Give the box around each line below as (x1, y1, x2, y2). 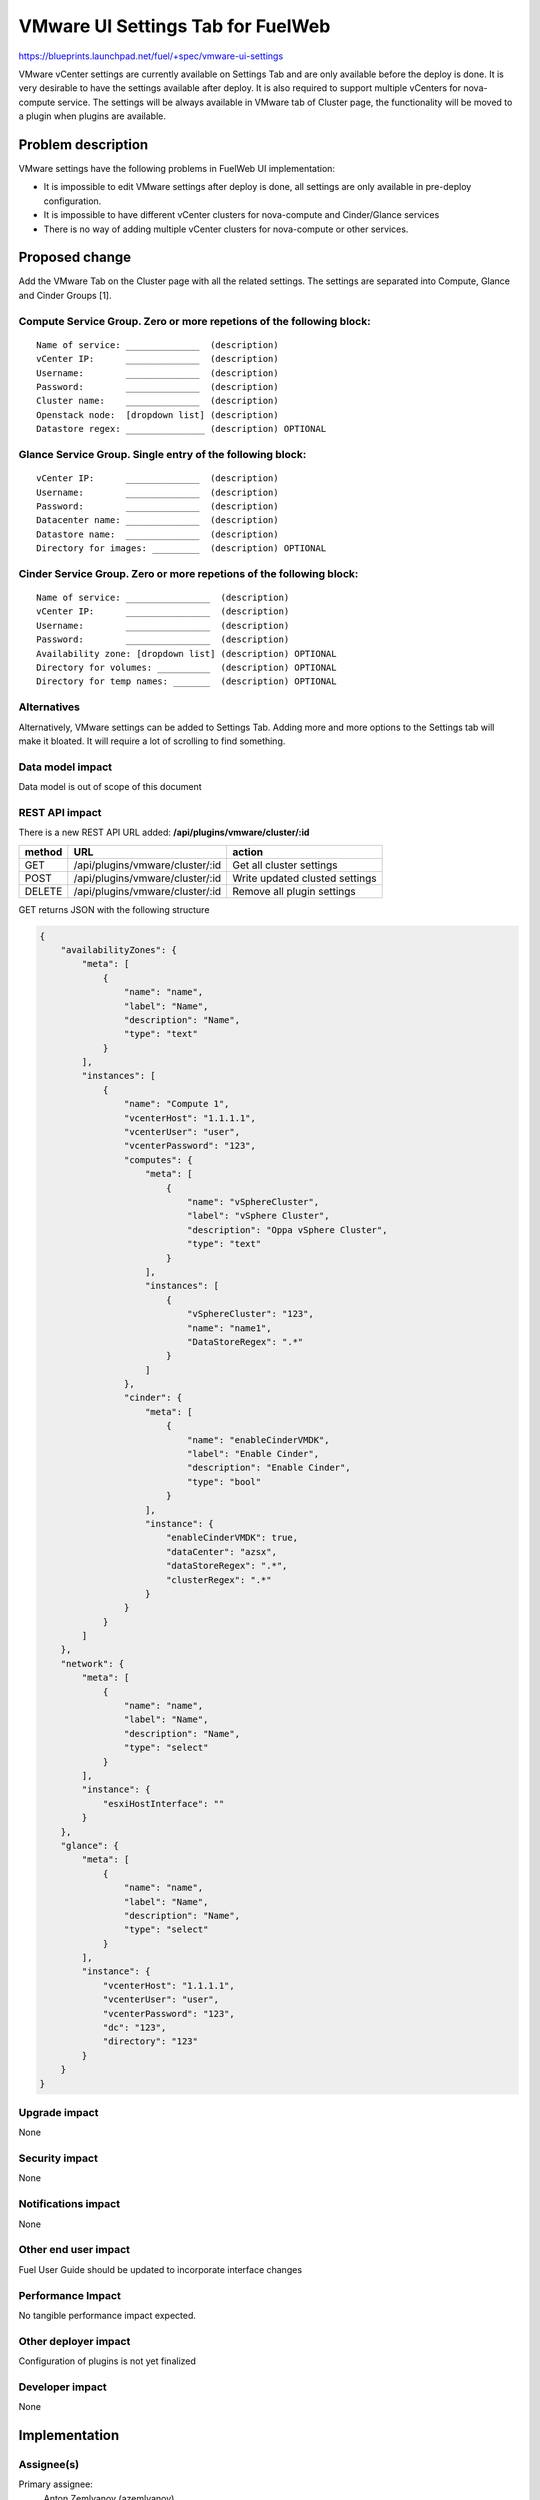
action (232, 845, 264, 859)
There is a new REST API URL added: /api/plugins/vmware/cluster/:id (18, 826, 310, 839)
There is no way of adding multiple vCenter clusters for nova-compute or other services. (43, 223, 409, 235)
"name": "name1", (186, 1322, 272, 1334)
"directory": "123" (102, 2036, 199, 2047)
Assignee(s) (18, 2457, 80, 2471)
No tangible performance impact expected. (18, 2309, 197, 2321)
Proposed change (18, 249, 132, 266)
